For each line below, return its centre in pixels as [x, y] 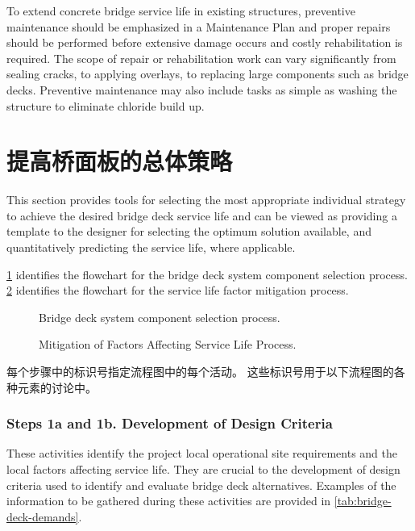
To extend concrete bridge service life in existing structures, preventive [181, 10]
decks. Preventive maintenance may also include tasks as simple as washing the [202, 89]
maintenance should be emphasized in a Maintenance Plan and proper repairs [199, 26]
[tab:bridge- [363, 501]
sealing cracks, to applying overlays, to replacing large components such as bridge [207, 74]
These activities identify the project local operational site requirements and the [202, 453]
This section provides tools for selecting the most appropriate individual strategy [206, 200]
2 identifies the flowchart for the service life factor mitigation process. [178, 290]
